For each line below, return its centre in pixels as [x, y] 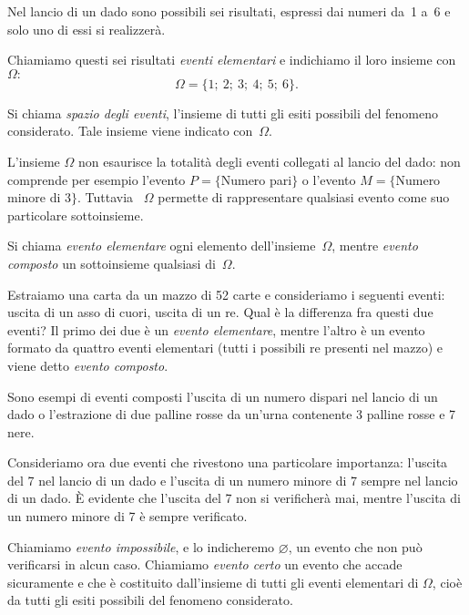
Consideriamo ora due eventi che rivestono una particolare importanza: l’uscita [228, 462]
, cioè [447, 582]
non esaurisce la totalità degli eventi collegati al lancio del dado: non [269, 161]
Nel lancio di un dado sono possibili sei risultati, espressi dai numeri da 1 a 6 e [229, 11]
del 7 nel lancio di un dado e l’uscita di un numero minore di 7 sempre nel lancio [233, 480]
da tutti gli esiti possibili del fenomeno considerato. [150, 600]
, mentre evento [375, 246]
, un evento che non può [355, 546]
